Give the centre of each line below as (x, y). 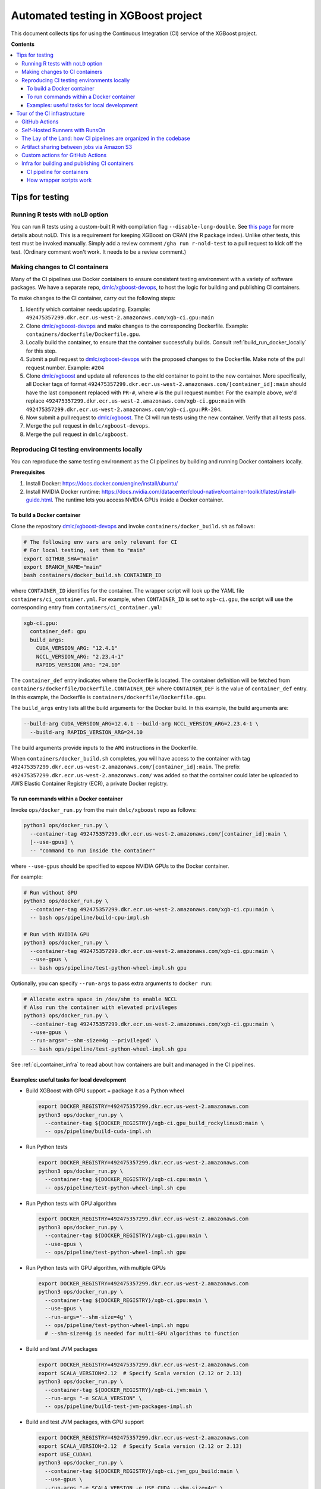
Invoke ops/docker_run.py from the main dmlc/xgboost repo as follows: (104, 809)
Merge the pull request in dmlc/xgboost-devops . (88, 426)
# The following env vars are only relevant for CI (100, 542)
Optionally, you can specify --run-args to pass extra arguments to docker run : (111, 983)
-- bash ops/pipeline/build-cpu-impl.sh (89, 918)
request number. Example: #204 (65, 367)
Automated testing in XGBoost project (107, 15)
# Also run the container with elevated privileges (100, 1007)
